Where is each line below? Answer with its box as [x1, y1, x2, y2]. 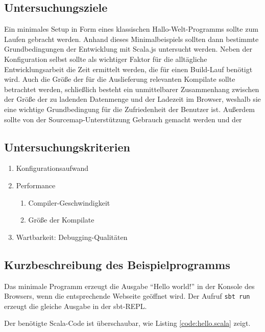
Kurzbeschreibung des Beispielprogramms [4, 256, 230, 272]
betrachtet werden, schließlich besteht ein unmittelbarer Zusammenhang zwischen [4, 83, 259, 94]
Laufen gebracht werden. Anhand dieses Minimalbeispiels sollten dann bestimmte [4, 33, 259, 44]
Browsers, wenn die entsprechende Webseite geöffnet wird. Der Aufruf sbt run [4, 291, 250, 301]
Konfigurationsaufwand [16, 163, 89, 173]
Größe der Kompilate [28, 214, 94, 225]
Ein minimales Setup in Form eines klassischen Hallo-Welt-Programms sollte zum [4, 24, 258, 34]
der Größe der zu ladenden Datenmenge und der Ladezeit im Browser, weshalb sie [4, 94, 261, 104]
